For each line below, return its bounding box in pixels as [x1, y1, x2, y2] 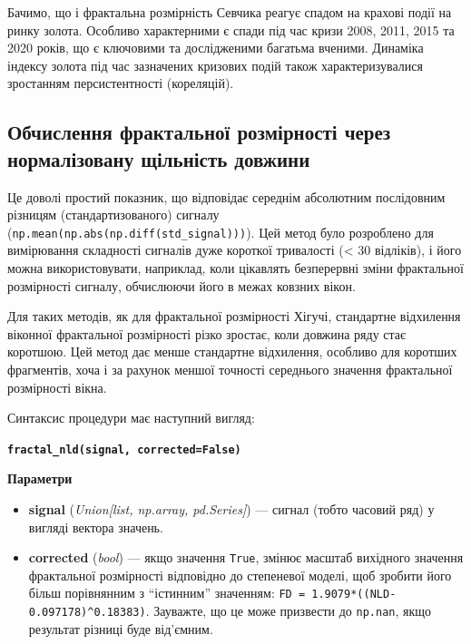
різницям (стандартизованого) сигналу [7, 205, 220, 224]
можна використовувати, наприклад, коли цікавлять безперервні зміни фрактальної [7, 259, 464, 277]
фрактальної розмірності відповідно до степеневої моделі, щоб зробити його [28, 565, 452, 584]
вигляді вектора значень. [28, 517, 163, 536]
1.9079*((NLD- [311, 588, 397, 601]
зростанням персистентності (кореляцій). [7, 73, 234, 93]
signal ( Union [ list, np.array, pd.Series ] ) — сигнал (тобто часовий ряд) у [28, 500, 435, 518]
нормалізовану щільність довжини [7, 144, 310, 172]
